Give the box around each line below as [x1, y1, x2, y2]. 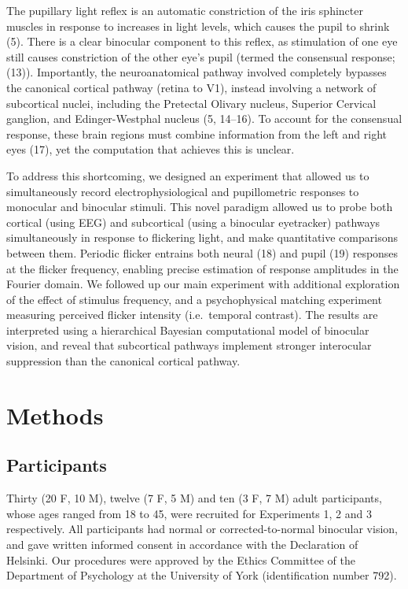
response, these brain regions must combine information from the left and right [6, 125, 388, 142]
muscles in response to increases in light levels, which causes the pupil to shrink [6, 17, 390, 34]
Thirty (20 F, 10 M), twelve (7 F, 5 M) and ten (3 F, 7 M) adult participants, [6, 490, 382, 506]
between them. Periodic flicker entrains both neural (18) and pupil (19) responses [6, 244, 399, 261]
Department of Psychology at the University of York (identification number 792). [6, 567, 397, 583]
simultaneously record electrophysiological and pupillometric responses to [6, 183, 359, 199]
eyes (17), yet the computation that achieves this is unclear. [6, 141, 295, 157]
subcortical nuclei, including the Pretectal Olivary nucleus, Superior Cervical [6, 94, 377, 111]
